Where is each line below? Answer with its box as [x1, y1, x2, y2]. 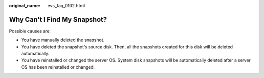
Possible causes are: [9, 28, 51, 34]
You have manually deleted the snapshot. [21, 37, 105, 43]
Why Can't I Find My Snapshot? [9, 15, 107, 24]
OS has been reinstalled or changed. [21, 64, 95, 70]
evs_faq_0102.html [47, 3, 85, 8]
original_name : [9, 3, 41, 8]
